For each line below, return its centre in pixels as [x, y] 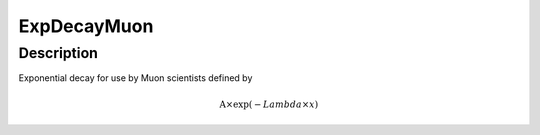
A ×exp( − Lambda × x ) [269, 104]
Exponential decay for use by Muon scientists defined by [135, 78]
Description [58, 53]
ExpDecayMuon [86, 26]
